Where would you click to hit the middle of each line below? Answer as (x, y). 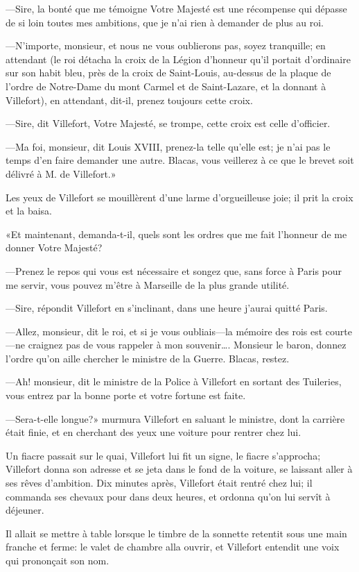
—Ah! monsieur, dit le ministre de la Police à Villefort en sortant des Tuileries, (174, 381)
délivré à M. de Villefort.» (61, 173)
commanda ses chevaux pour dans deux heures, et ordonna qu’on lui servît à (168, 496)
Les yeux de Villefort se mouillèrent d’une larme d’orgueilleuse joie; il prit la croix (179, 197)
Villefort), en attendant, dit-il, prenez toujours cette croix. (129, 100)
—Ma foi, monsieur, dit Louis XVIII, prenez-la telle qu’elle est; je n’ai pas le (168, 146)
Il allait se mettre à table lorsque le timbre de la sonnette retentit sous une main (176, 533)
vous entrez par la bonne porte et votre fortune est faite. (126, 395)
